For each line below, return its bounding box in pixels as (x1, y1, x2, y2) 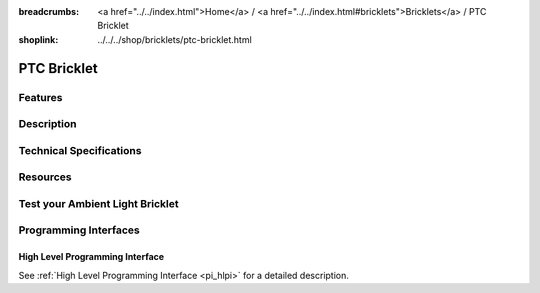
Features (18, 90, 63, 104)
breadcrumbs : (18, 6, 80, 17)
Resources (18, 170, 72, 184)
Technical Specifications (18, 143, 142, 157)
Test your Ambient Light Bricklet (18, 196, 179, 210)
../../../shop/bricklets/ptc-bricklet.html (97, 33, 252, 45)
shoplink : (18, 33, 59, 45)
